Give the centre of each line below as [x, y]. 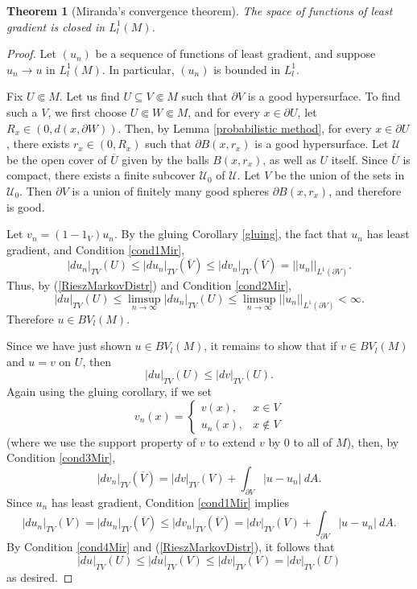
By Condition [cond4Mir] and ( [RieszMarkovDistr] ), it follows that [171, 547]
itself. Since [359, 159]
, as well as [289, 159]
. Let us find [89, 96]
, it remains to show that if [270, 346]
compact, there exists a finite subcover [101, 175]
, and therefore [365, 190]
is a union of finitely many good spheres [170, 190]
